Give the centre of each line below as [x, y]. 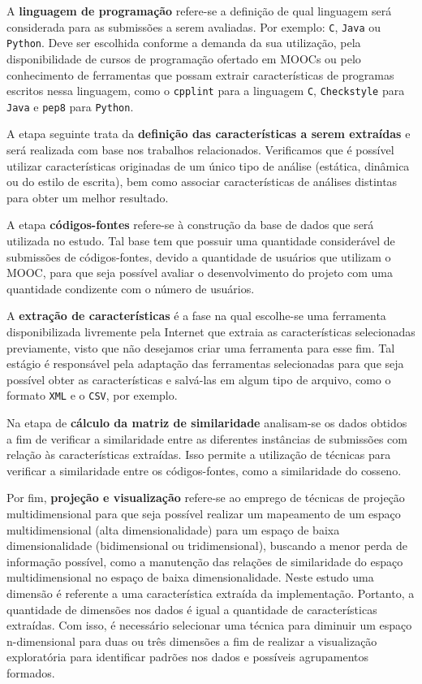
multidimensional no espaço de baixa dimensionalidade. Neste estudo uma [190, 577]
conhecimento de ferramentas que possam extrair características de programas [200, 74]
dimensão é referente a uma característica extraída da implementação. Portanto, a [211, 593]
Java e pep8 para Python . [70, 106]
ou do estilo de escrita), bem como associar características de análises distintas [202, 182]
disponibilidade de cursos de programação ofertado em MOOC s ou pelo [184, 58]
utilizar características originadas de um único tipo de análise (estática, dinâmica [208, 165]
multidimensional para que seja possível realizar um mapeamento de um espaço [204, 513]
